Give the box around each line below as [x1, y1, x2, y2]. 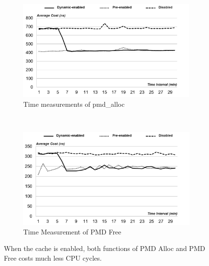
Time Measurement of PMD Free [23, 227, 121, 237]
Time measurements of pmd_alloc [23, 99, 125, 109]
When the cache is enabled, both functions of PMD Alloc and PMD [4, 243, 205, 253]
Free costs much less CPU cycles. [4, 252, 102, 263]
